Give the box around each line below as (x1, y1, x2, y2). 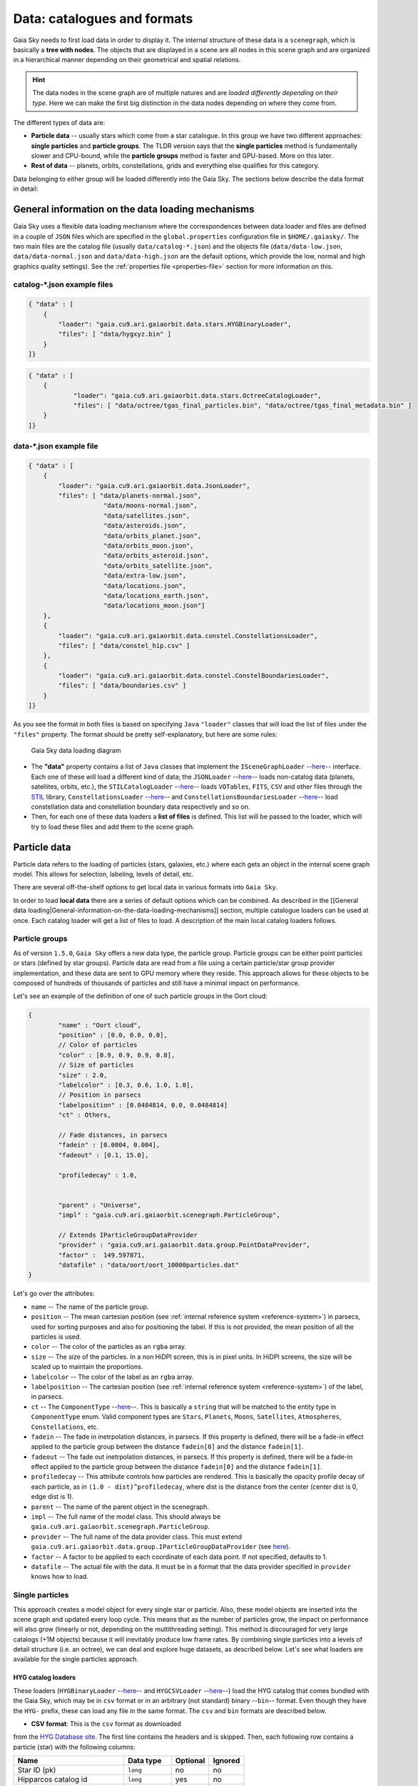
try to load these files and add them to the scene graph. (31, 822, 195, 831)
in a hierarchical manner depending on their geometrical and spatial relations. (13, 56, 241, 64)
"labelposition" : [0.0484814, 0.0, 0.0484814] (58, 1101, 228, 1109)
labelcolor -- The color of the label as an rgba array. (31, 1372, 194, 1381)
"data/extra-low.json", (103, 572, 187, 580)
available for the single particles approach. (13, 1655, 139, 1664)
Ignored (213, 1756, 240, 1766)
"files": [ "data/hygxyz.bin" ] (58, 330, 171, 339)
